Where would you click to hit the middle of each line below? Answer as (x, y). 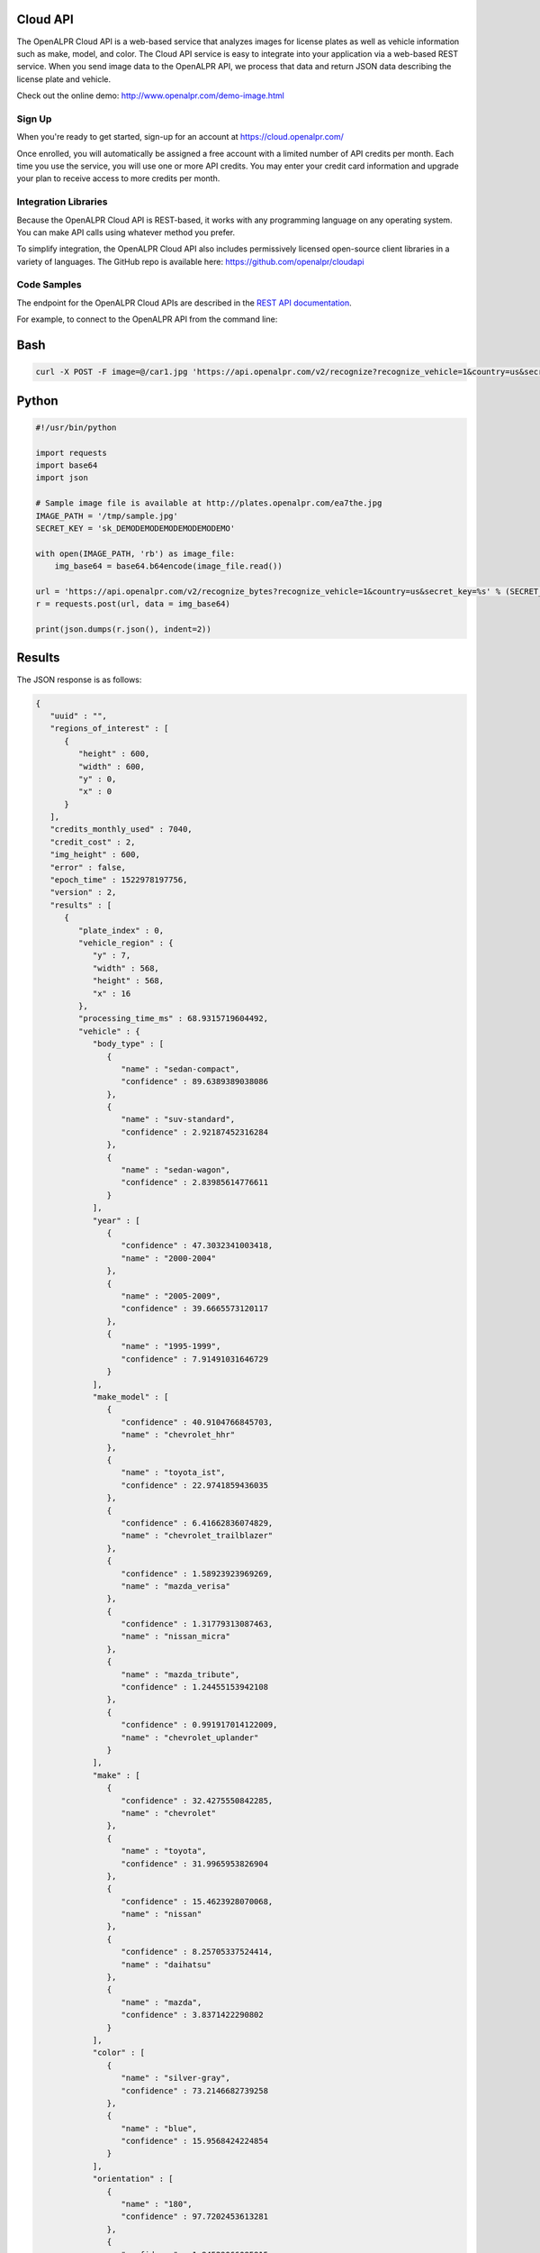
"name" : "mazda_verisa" (176, 1586)
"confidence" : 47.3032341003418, (197, 1245)
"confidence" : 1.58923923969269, (197, 1573)
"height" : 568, (128, 981)
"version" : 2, (83, 893)
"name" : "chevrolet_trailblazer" (197, 1536)
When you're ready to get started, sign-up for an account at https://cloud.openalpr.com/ (180, 137)
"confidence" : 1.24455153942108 (195, 1687)
